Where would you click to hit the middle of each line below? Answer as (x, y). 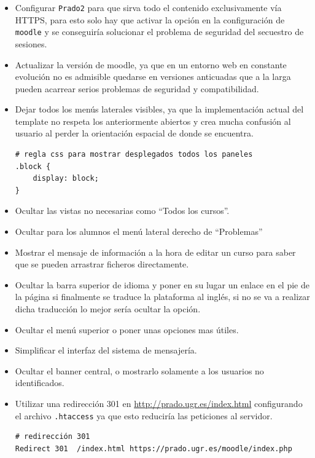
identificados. (40, 383)
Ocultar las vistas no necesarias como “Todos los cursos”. (122, 211)
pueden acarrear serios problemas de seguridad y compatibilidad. (137, 88)
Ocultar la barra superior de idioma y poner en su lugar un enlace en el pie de (162, 284)
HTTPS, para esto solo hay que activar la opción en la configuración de (150, 19)
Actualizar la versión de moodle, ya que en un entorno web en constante (151, 64)
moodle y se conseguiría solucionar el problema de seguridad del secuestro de (159, 32)
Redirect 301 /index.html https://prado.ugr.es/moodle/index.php (154, 448)
